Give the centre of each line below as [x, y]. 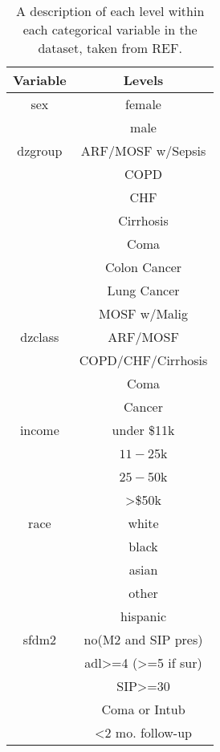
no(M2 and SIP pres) [143, 639]
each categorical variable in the [110, 29]
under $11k [143, 430]
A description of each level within [110, 11]
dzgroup [40, 150]
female [143, 104]
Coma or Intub [143, 709]
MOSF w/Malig [143, 313]
